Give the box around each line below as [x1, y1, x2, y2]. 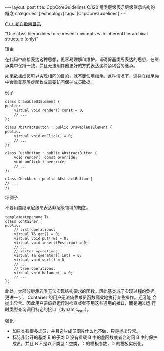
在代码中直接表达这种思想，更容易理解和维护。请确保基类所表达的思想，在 [5, 56, 155, 62]
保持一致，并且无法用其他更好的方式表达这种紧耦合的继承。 [18, 63, 138, 68]
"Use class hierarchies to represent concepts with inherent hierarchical [5, 31, 148, 36]
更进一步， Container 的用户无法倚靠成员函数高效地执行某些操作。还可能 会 [5, 294, 157, 300]
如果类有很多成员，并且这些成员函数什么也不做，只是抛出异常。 [12, 328, 141, 334]
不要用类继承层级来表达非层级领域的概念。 [5, 205, 91, 210]
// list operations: [14, 227, 56, 232]
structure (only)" [5, 36, 39, 42]
